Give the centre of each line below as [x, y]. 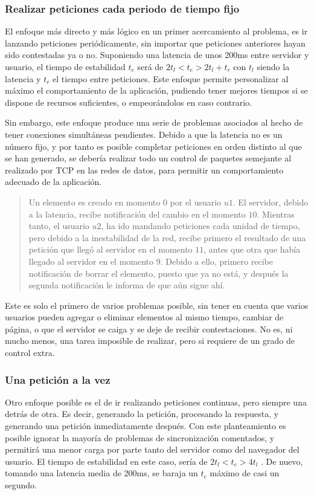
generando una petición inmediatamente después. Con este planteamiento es [146, 426]
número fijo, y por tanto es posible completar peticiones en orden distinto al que [153, 146]
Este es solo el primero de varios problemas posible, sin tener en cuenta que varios [157, 305]
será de [150, 66]
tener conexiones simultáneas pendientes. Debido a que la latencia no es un [144, 134]
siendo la [273, 66]
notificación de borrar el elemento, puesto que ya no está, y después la [159, 273]
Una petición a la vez [58, 379]
